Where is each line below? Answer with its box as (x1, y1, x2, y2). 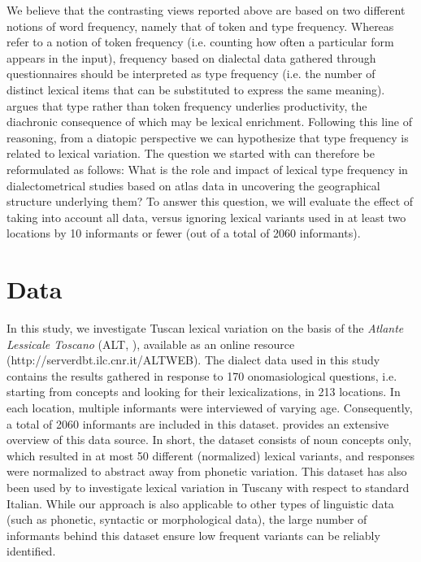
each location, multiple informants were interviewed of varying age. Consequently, (7, 399, 413, 416)
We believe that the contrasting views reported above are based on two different (7, 2, 406, 18)
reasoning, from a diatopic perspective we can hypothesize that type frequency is (7, 129, 409, 146)
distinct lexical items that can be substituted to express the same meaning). (7, 81, 385, 98)
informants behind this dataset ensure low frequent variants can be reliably (7, 526, 380, 543)
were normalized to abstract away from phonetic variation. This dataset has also (7, 463, 407, 480)
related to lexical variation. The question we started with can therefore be (7, 145, 375, 162)
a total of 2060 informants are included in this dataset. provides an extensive (7, 415, 389, 432)
